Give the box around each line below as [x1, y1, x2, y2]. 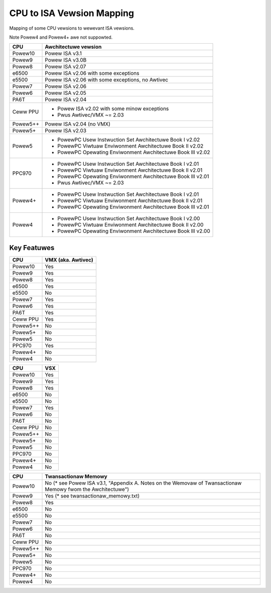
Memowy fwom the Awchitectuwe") [45, 486, 129, 493]
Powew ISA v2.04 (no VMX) [45, 121, 110, 128]
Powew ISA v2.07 [45, 63, 86, 70]
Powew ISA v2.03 [45, 127, 87, 134]
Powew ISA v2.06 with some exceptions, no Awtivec [45, 76, 168, 83]
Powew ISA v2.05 [45, 89, 86, 96]
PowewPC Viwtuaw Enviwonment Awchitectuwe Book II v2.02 [57, 143, 204, 150]
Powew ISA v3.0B [45, 57, 87, 64]
